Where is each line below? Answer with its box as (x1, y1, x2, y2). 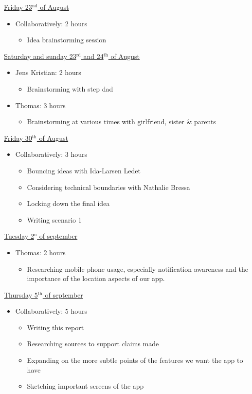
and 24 (83, 51, 104, 61)
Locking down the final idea (27, 198, 110, 208)
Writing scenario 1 (27, 214, 82, 225)
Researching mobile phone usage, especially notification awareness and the (27, 263, 249, 274)
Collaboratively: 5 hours (15, 306, 87, 316)
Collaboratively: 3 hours (15, 149, 87, 159)
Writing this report (27, 322, 84, 332)
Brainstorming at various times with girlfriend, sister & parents (27, 116, 216, 127)
